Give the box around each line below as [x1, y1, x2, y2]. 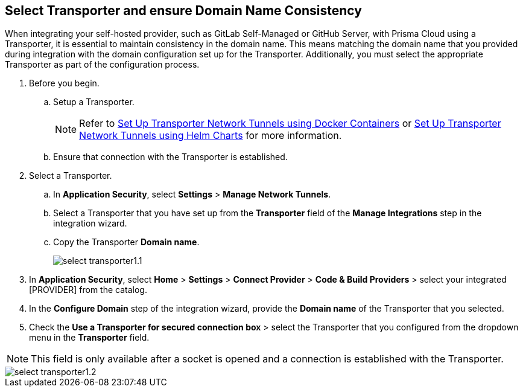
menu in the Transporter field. [29, 332, 150, 343]
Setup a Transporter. [53, 97, 135, 108]
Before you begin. [29, 78, 100, 89]
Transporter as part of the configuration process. [5, 59, 200, 70]
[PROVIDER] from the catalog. [29, 284, 147, 295]
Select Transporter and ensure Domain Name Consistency [5, 3, 362, 18]
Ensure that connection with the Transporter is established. [53, 152, 288, 162]
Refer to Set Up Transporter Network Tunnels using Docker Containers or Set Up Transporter [79, 117, 501, 130]
